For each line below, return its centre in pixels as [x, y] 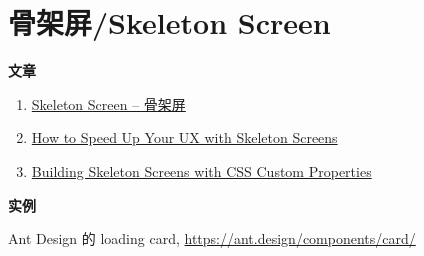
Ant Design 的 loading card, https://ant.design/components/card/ [212, 238]
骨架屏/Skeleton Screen [169, 22]
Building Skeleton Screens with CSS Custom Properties [201, 170]
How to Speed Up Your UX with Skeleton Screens [184, 137]
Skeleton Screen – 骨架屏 [108, 103]
